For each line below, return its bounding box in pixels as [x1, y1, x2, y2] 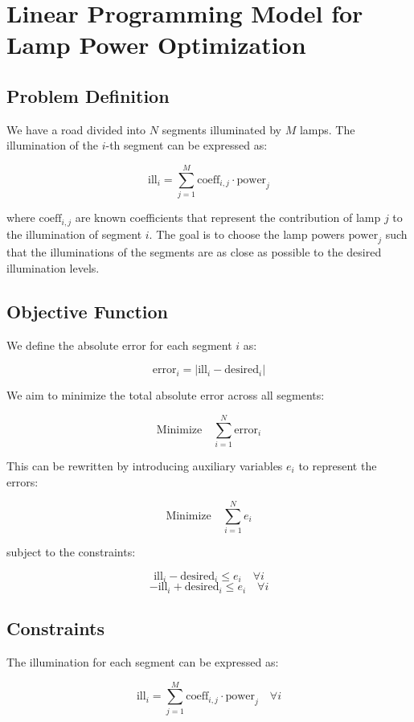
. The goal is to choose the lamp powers [149, 225, 345, 242]
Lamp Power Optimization [6, 28, 306, 61]
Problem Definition [6, 83, 170, 108]
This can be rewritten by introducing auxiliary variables [6, 457, 283, 474]
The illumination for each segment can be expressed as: [6, 654, 279, 671]
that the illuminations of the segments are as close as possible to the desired [6, 244, 382, 260]
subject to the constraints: [6, 544, 136, 560]
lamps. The [299, 121, 355, 137]
